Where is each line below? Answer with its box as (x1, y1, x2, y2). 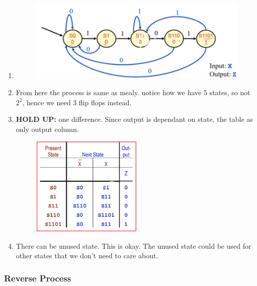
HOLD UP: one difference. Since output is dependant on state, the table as (16, 114, 253, 124)
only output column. (16, 123, 79, 134)
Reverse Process (4, 272, 71, 284)
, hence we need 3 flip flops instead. (22, 97, 132, 107)
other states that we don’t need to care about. (16, 250, 158, 261)
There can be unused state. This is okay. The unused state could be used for (16, 240, 251, 251)
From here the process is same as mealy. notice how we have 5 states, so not (16, 87, 250, 98)
